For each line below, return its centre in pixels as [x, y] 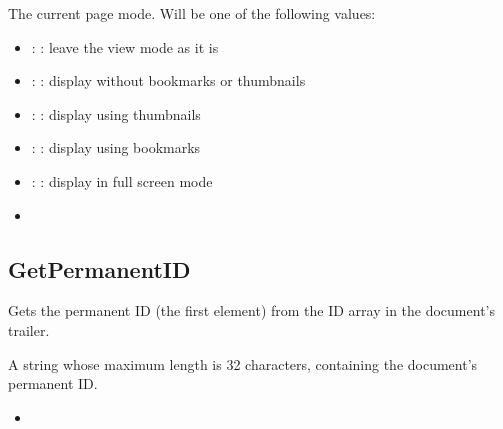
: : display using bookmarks [116, 147]
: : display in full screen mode [122, 180]
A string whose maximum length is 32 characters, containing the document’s [243, 363]
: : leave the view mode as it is [125, 46]
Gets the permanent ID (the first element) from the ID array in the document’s [251, 310]
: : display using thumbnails [116, 113]
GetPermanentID [99, 268]
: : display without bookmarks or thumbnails [168, 80]
